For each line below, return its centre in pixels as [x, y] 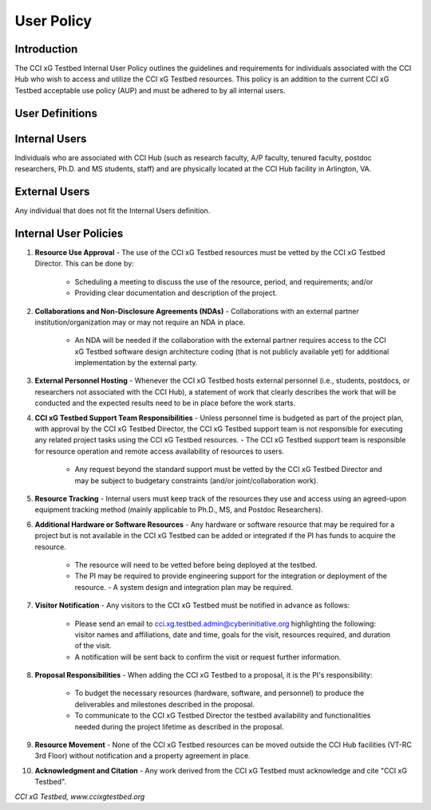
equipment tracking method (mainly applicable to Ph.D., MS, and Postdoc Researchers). [179, 509]
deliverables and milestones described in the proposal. [165, 704]
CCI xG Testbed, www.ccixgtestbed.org [80, 796]
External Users [52, 191]
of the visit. [93, 646]
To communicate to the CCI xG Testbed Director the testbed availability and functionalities [223, 716]
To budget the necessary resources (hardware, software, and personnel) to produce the [219, 693]
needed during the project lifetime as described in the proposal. [179, 726]
